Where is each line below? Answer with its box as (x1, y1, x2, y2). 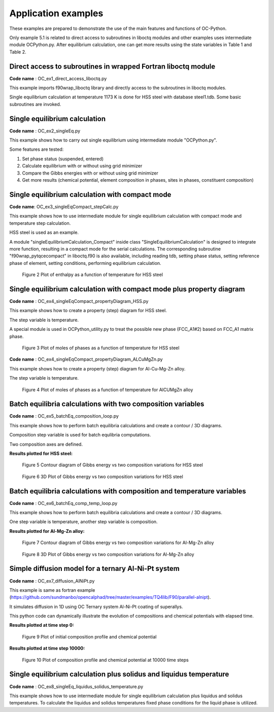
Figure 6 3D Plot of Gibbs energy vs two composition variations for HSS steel (22, 473, 184, 480)
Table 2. (9, 49, 26, 55)
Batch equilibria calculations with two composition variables (9, 400, 204, 409)
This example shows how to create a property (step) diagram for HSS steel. (9, 308, 167, 314)
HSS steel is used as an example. (9, 229, 79, 235)
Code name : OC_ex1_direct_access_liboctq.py (9, 75, 107, 81)
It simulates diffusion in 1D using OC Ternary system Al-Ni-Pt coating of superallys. (9, 603, 183, 609)
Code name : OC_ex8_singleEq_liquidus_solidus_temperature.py (9, 683, 144, 690)
